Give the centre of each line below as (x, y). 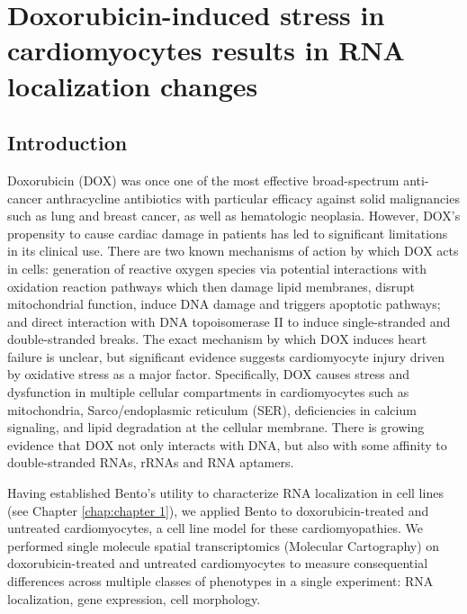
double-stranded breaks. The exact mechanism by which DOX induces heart (217, 339)
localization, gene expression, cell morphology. (134, 598)
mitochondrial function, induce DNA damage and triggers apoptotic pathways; (224, 304)
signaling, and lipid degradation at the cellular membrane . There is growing (216, 427)
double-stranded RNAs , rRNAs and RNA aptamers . (151, 462)
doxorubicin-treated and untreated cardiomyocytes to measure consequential (218, 563)
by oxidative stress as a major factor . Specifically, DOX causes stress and (209, 374)
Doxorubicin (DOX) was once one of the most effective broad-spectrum (203, 180)
